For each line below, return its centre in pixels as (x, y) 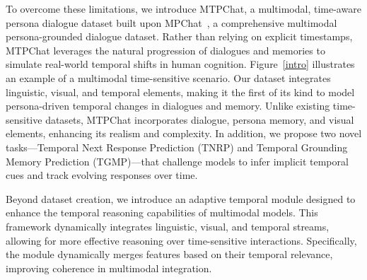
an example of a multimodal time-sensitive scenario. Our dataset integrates (168, 77)
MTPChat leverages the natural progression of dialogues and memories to (165, 50)
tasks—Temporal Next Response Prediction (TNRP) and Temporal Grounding (177, 147)
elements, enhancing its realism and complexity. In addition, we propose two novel (184, 133)
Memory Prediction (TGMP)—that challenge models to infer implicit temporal (177, 161)
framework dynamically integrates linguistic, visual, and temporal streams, (168, 226)
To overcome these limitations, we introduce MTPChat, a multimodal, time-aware (183, 8)
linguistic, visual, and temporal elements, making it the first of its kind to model (180, 92)
